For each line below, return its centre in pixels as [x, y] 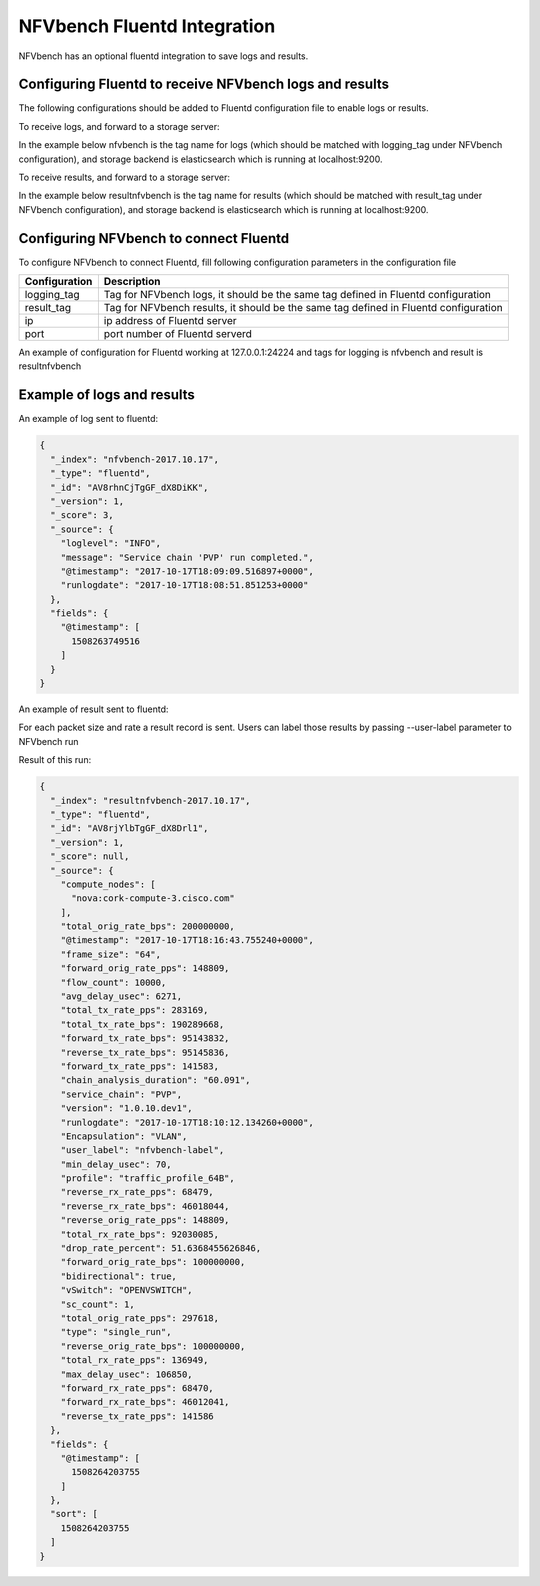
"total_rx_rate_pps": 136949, [134, 1360]
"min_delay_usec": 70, [116, 1164]
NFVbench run [48, 741]
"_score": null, [90, 856]
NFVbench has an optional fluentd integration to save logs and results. [163, 56]
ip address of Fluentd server [170, 321]
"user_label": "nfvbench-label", [142, 1150]
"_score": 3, [82, 515]
